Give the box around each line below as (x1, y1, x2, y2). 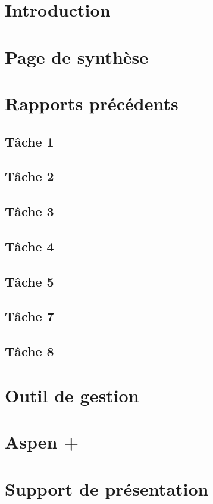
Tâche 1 (5, 132, 54, 150)
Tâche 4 (5, 237, 54, 255)
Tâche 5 (5, 272, 54, 290)
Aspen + (5, 430, 79, 454)
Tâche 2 (5, 167, 54, 185)
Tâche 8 (5, 342, 54, 360)
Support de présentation (5, 476, 209, 500)
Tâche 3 (5, 202, 54, 220)
